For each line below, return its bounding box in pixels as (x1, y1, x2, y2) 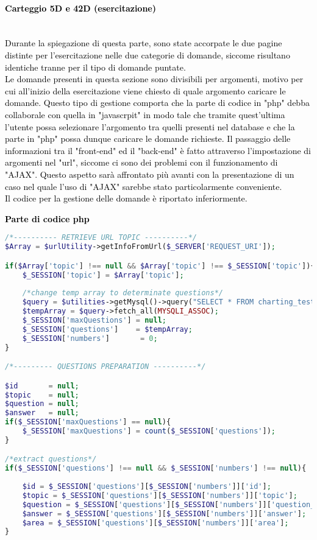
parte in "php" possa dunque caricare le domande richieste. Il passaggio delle (5, 132, 291, 145)
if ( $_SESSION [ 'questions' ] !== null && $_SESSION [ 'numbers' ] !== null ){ (5, 464, 307, 473)
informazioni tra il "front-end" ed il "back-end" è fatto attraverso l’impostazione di (5, 144, 311, 156)
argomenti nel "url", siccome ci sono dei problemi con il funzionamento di (5, 156, 278, 169)
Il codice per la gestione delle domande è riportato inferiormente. (5, 192, 248, 205)
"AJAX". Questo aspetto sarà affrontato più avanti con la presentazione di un (5, 167, 294, 180)
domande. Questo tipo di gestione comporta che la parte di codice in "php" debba (5, 96, 310, 109)
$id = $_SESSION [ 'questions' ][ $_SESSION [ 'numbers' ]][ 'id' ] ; (22, 482, 271, 491)
